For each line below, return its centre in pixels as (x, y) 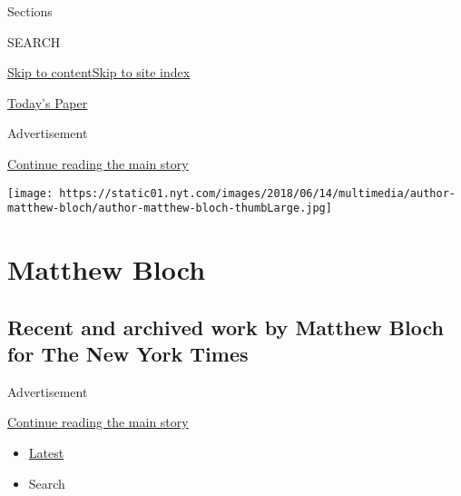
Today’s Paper (48, 102)
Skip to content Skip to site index (99, 72)
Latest (46, 453)
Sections (30, 11)
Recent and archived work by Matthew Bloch (226, 327)
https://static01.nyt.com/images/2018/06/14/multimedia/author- (257, 193)
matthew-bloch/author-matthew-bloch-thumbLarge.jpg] (170, 208)
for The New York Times (128, 354)
